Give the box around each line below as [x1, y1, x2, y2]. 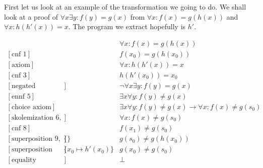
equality [11, 156, 36, 164]
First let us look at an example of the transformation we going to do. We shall [4, 2, 246, 12]
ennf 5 [11, 93, 31, 100]
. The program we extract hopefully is [68, 21, 186, 32]
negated [11, 82, 36, 90]
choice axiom [11, 103, 51, 111]
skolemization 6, [11, 114, 61, 122]
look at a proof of [4, 11, 58, 22]
